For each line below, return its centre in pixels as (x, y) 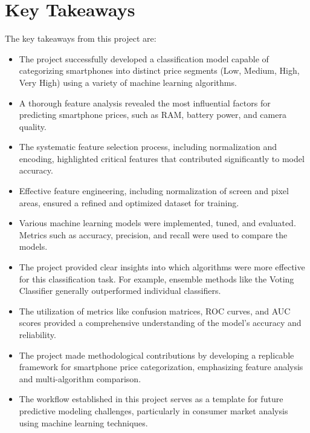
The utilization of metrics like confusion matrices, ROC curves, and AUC (155, 311)
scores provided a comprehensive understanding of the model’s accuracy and (160, 323)
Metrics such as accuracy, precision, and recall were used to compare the (153, 234)
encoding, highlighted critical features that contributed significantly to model (162, 158)
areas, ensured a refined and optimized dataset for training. (129, 202)
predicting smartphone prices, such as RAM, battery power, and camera (153, 115)
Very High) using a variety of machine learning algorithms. (128, 82)
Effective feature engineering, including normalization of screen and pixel (154, 191)
